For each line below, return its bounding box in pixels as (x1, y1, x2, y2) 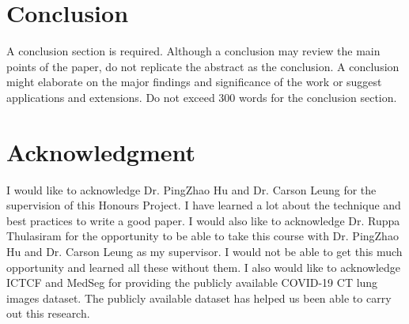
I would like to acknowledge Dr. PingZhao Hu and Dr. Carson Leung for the (6, 181, 377, 198)
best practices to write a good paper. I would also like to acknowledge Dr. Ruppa (6, 212, 400, 228)
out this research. (6, 305, 90, 322)
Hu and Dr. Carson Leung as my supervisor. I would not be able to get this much (6, 243, 403, 259)
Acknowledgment (6, 135, 195, 168)
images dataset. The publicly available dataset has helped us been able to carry (6, 289, 392, 306)
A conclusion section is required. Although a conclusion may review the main (6, 43, 381, 59)
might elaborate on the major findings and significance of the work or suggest (6, 73, 382, 90)
